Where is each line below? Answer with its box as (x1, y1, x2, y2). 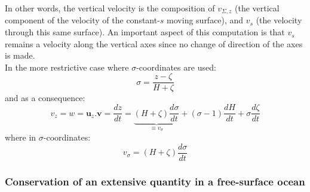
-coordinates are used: (136, 60, 216, 73)
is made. (5, 49, 35, 62)
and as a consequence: (5, 92, 85, 104)
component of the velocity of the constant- (5, 14, 160, 26)
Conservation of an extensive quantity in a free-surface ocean (5, 173, 305, 188)
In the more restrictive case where (5, 60, 129, 73)
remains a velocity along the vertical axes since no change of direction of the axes (5, 37, 303, 50)
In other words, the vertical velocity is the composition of (5, 2, 215, 14)
